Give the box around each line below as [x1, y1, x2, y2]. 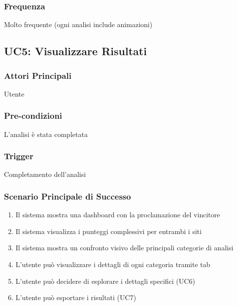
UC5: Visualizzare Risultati [4, 43, 147, 59]
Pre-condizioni [4, 109, 63, 122]
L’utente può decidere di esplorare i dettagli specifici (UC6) [15, 275, 195, 286]
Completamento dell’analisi [4, 169, 86, 179]
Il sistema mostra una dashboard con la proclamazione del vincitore [15, 209, 220, 220]
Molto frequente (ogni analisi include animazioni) [4, 19, 153, 30]
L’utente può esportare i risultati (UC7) [15, 292, 136, 303]
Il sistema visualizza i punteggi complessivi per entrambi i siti [15, 226, 202, 236]
